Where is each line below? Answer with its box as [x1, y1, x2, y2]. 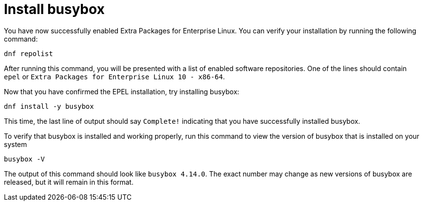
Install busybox [4, 1, 105, 17]
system [4, 140, 27, 148]
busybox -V [4, 155, 45, 163]
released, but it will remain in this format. [4, 177, 134, 186]
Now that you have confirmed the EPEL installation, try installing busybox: [4, 87, 240, 96]
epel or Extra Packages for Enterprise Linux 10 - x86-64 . [4, 72, 225, 81]
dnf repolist [4, 49, 53, 58]
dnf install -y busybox [4, 102, 94, 110]
